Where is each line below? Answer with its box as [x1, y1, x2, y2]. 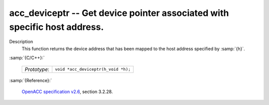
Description [9, 39, 33, 45]
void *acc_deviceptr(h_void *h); [55, 67, 131, 72]
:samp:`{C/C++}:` [9, 55, 45, 61]
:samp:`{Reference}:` [9, 77, 52, 83]
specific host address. [9, 21, 104, 32]
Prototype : [24, 66, 50, 73]
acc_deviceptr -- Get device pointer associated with [9, 7, 229, 18]
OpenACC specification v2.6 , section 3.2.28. [21, 89, 113, 95]
